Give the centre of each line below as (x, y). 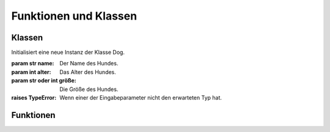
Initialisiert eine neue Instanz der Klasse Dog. (68, 53)
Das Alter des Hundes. (88, 72)
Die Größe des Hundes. (89, 89)
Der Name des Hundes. (89, 64)
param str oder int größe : (44, 81)
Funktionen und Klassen (74, 16)
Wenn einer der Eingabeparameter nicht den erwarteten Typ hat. (141, 98)
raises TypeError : (34, 98)
